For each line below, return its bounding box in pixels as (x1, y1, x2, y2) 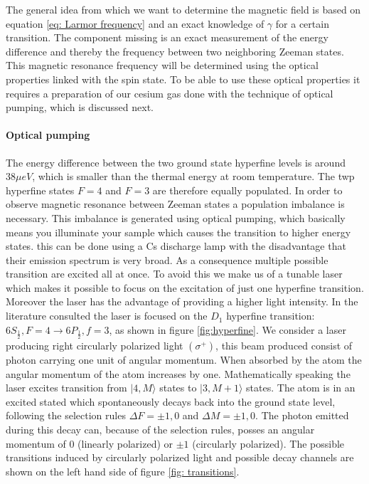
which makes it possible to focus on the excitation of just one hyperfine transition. (6, 280, 364, 295)
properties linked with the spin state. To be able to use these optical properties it (6, 71, 360, 86)
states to (159, 380, 197, 395)
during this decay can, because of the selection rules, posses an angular (6, 422, 315, 437)
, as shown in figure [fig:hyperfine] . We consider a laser (109, 322, 346, 337)
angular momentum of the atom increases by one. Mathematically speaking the (6, 366, 351, 381)
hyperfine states (6, 182, 75, 197)
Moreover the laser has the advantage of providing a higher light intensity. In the (6, 294, 358, 309)
